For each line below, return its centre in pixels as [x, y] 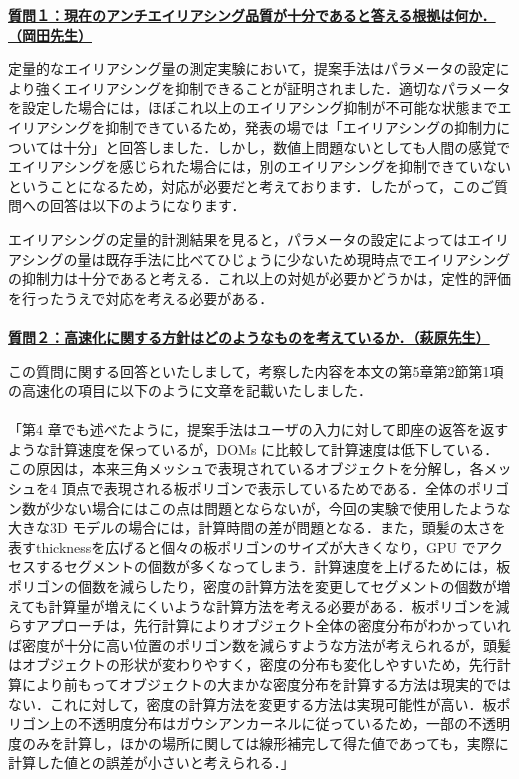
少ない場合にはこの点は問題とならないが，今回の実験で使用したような [280, 507]
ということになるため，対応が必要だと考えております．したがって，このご [251, 185]
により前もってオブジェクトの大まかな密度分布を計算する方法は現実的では [266, 684]
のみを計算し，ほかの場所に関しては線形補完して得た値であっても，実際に [265, 742]
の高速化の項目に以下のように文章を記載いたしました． [190, 390]
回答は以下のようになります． [147, 205]
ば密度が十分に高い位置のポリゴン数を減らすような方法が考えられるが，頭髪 [259, 644]
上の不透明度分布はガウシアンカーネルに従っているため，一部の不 [266, 723]
